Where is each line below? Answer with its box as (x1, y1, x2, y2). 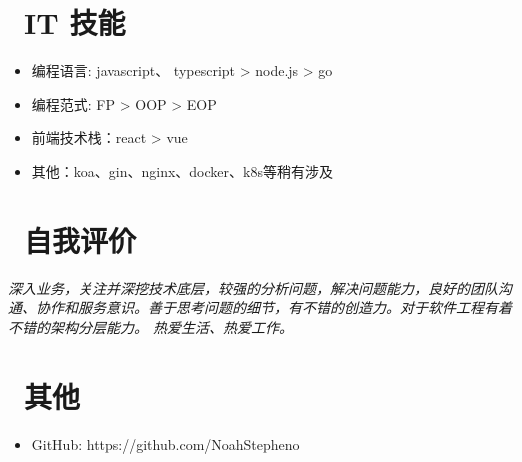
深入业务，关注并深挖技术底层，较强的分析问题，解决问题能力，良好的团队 (8, 277, 498, 298)
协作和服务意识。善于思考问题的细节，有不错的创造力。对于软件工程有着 (35, 297, 512, 318)
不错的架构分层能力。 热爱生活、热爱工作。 (8, 316, 294, 337)
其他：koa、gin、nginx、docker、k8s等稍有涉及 (31, 160, 333, 181)
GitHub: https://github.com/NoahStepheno (31, 433, 300, 454)
